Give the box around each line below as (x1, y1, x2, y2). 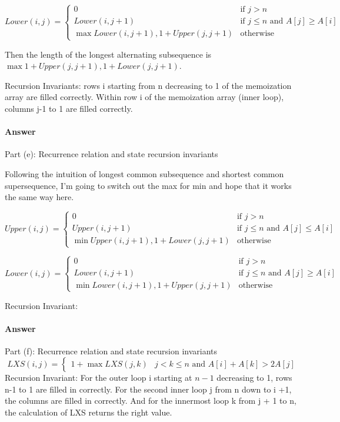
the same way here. (5, 191, 74, 203)
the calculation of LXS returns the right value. (5, 406, 172, 418)
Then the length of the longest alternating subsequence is (5, 48, 212, 60)
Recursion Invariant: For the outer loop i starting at (5, 371, 192, 383)
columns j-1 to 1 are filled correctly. (5, 102, 133, 114)
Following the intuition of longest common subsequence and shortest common (5, 167, 284, 180)
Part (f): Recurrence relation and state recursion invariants (5, 345, 218, 357)
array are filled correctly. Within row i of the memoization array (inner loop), (5, 91, 284, 103)
